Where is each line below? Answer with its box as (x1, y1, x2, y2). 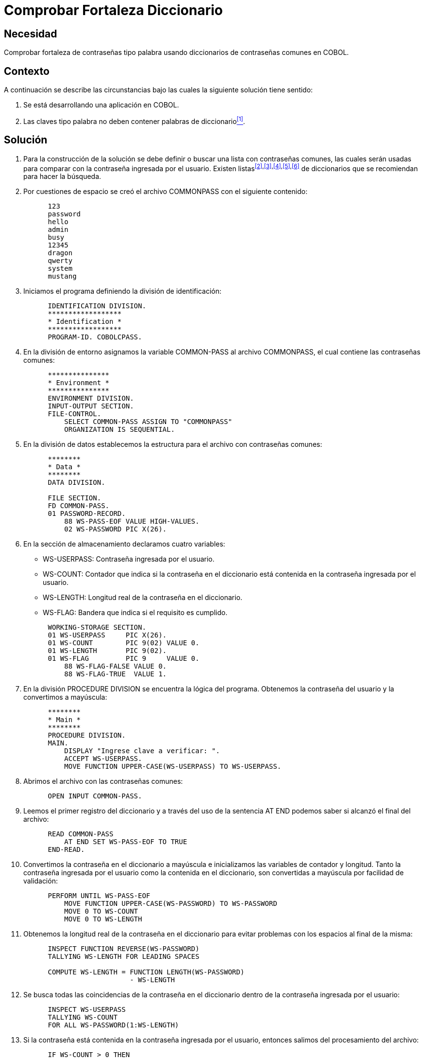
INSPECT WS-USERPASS (48, 1006, 126, 1014)
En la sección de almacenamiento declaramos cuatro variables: (23, 540, 225, 548)
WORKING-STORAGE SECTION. (48, 623, 146, 632)
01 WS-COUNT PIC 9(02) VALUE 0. (48, 639, 200, 647)
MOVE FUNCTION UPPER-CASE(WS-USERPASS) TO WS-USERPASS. (64, 762, 282, 771)
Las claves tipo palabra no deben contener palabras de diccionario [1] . (23, 116, 245, 125)
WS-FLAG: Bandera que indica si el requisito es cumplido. (43, 608, 228, 617)
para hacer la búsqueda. (23, 172, 102, 181)
